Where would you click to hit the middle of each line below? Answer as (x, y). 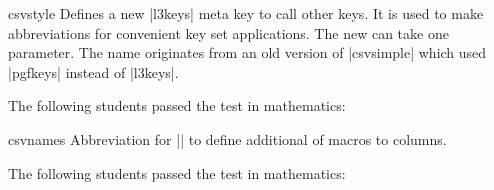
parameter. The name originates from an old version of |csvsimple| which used (247, 52)
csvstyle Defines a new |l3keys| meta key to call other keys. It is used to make (246, 13)
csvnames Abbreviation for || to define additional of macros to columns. (227, 138)
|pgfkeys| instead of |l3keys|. (93, 71)
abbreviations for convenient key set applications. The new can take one (228, 32)
